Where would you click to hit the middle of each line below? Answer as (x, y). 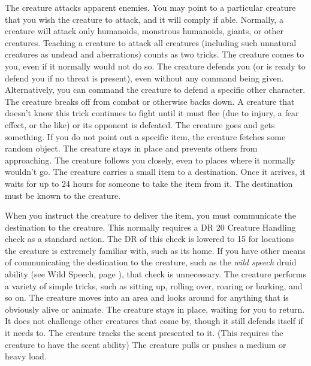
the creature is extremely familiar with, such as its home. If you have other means (155, 250)
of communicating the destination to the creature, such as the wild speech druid (151, 262)
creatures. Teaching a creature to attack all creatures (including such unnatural (151, 42)
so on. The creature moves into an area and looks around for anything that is (147, 297)
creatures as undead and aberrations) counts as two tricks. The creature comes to (155, 54)
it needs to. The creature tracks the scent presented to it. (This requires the (144, 333)
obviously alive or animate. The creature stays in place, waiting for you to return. (155, 309)
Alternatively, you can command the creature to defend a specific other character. (155, 90)
